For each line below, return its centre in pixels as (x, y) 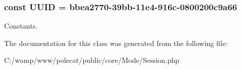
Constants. (21, 26)
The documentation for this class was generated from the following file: (116, 43)
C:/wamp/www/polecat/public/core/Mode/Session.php (92, 60)
